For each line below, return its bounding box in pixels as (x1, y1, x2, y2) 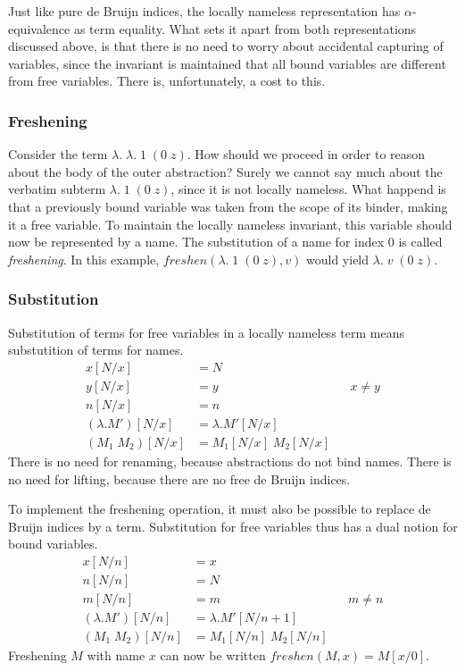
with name (87, 646, 145, 665)
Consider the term (8, 145, 108, 164)
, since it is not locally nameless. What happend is (170, 180, 446, 198)
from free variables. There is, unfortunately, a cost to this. (8, 71, 326, 90)
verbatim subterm (8, 180, 106, 198)
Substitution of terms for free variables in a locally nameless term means (8, 323, 404, 341)
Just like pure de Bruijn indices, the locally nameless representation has (8, 2, 401, 20)
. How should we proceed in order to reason (187, 145, 426, 164)
